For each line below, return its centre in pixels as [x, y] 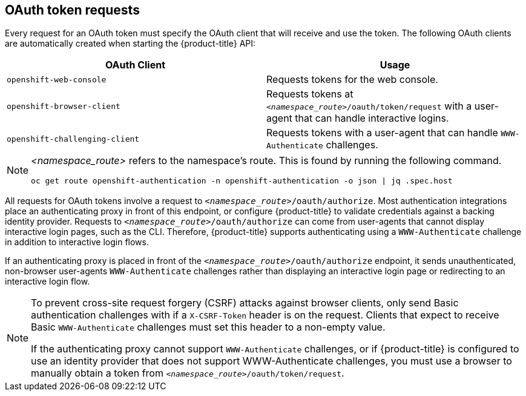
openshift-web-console [57, 79]
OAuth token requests [72, 10]
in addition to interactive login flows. [77, 242]
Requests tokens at [310, 94]
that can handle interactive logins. [372, 118]
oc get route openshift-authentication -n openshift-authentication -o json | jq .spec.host [242, 181]
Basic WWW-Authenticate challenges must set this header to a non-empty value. [208, 327]
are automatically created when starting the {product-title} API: [130, 44]
